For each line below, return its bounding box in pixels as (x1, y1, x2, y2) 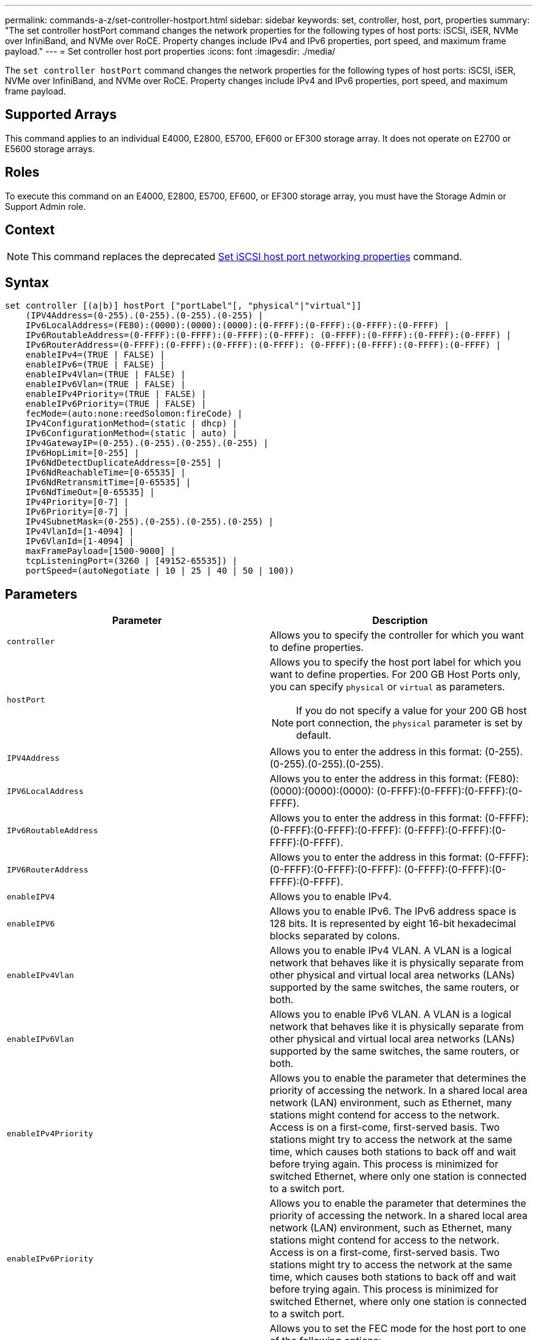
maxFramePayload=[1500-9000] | (25, 546, 176, 556)
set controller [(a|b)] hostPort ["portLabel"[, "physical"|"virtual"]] (5, 301, 362, 311)
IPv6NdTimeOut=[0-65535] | (25, 487, 155, 498)
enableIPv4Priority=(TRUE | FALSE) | (25, 389, 207, 399)
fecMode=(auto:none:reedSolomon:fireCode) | (25, 409, 243, 419)
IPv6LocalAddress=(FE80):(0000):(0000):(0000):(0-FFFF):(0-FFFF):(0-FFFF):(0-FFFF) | (25, 320, 449, 331)
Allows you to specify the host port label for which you (270, 656, 521, 669)
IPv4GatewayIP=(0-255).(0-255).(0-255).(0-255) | (25, 438, 268, 449)
